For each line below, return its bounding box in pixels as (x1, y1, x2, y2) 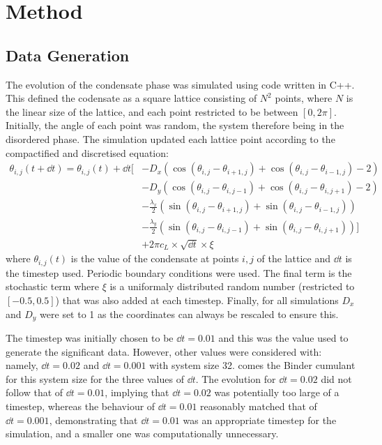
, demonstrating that (49, 412, 138, 427)
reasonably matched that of (200, 399, 317, 414)
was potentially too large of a (214, 385, 339, 400)
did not (321, 371, 352, 386)
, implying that (105, 385, 169, 400)
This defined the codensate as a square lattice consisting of (6, 91, 257, 105)
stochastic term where (6, 279, 99, 294)
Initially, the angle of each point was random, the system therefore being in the (6, 118, 344, 133)
